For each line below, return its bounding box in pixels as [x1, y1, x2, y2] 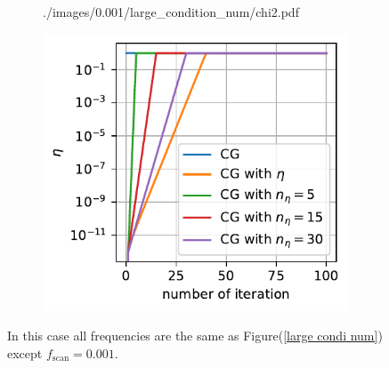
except [7, 343, 43, 362]
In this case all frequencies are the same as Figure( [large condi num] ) [7, 326, 383, 345]
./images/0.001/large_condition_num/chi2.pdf [43, 3, 299, 20]
